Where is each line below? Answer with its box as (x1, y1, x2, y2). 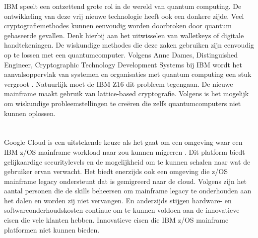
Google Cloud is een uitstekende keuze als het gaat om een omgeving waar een (4, 137, 243, 147)
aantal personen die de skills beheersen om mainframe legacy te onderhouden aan (4, 185, 252, 196)
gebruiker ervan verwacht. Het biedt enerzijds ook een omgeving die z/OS (4, 166, 228, 177)
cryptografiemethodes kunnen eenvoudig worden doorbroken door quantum (4, 20, 232, 31)
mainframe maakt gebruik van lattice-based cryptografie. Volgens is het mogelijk (4, 88, 249, 99)
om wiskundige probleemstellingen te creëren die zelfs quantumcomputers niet (4, 98, 241, 108)
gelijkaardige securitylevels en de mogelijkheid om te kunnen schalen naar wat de (4, 156, 251, 167)
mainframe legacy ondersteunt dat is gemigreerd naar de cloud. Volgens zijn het (4, 176, 247, 186)
